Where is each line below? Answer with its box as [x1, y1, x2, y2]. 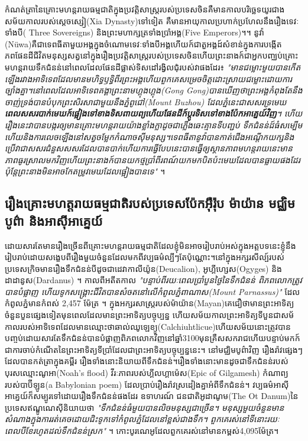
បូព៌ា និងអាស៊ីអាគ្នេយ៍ [5, 211, 103, 229]
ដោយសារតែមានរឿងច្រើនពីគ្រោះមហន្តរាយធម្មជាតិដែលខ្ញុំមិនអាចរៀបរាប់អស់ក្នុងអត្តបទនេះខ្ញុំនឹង [5, 239, 296, 251]
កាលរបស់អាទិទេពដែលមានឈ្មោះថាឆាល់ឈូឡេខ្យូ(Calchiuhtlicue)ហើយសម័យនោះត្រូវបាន [5, 320, 291, 332]
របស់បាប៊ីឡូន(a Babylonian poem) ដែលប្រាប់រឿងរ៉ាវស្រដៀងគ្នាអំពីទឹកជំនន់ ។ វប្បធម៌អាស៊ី [5, 378, 289, 390]
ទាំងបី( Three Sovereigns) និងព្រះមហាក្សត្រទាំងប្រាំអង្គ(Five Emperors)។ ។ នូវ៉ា [5, 26, 264, 38]
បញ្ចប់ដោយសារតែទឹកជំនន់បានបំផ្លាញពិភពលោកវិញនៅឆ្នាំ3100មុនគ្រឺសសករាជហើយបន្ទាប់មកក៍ [5, 332, 300, 344]
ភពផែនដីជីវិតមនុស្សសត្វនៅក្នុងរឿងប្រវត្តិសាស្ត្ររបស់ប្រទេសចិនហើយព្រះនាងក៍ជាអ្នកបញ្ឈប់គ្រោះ [5, 49, 299, 61]
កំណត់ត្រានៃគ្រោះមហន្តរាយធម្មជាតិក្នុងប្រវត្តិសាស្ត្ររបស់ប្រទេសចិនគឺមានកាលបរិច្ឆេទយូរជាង [5, 3, 285, 15]
